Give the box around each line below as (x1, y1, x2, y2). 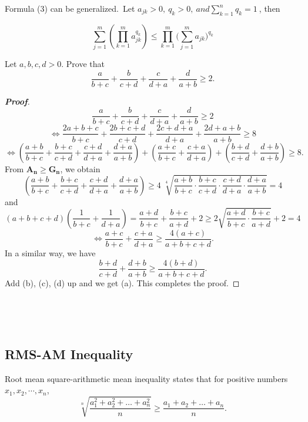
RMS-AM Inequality (5, 344, 133, 363)
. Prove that (61, 58, 105, 70)
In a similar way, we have (5, 247, 96, 259)
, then (259, 2, 280, 14)
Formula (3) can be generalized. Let (5, 2, 135, 14)
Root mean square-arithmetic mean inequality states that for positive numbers (5, 372, 288, 384)
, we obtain (60, 162, 101, 175)
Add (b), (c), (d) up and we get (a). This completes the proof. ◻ (5, 276, 240, 289)
